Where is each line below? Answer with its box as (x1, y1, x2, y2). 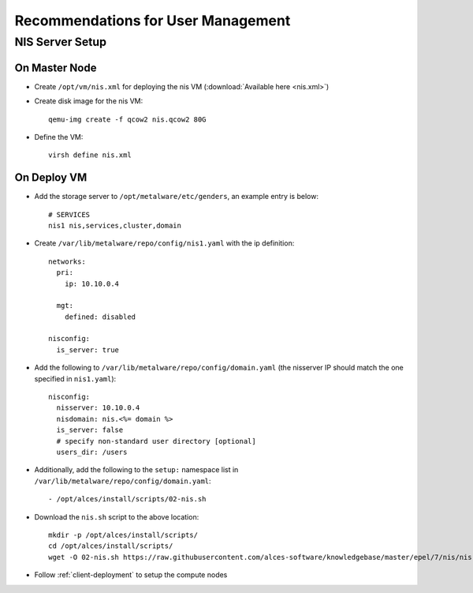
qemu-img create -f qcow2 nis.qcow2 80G (48, 114, 207, 124)
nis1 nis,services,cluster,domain (48, 221, 181, 230)
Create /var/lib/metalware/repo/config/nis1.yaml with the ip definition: (34, 238, 295, 248)
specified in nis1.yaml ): (34, 373, 117, 383)
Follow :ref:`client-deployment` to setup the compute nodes (34, 570, 228, 580)
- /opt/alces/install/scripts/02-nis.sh (48, 494, 207, 504)
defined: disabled (64, 312, 136, 321)
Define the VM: (34, 132, 84, 141)
